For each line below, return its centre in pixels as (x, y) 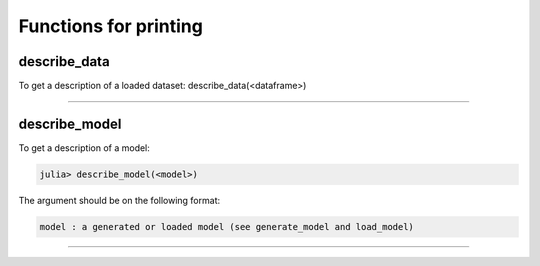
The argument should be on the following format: (119, 200)
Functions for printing (111, 26)
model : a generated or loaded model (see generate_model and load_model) (227, 226)
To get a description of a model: (84, 147)
